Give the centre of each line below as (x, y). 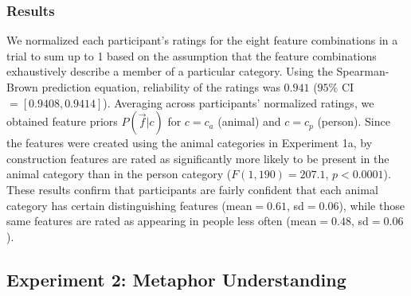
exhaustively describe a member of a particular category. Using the (170, 71)
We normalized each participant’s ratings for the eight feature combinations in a (202, 40)
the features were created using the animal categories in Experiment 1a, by (190, 143)
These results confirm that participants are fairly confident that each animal (192, 189)
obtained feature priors (62, 121)
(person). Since (354, 121)
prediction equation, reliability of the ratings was (161, 87)
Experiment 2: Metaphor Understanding (176, 279)
